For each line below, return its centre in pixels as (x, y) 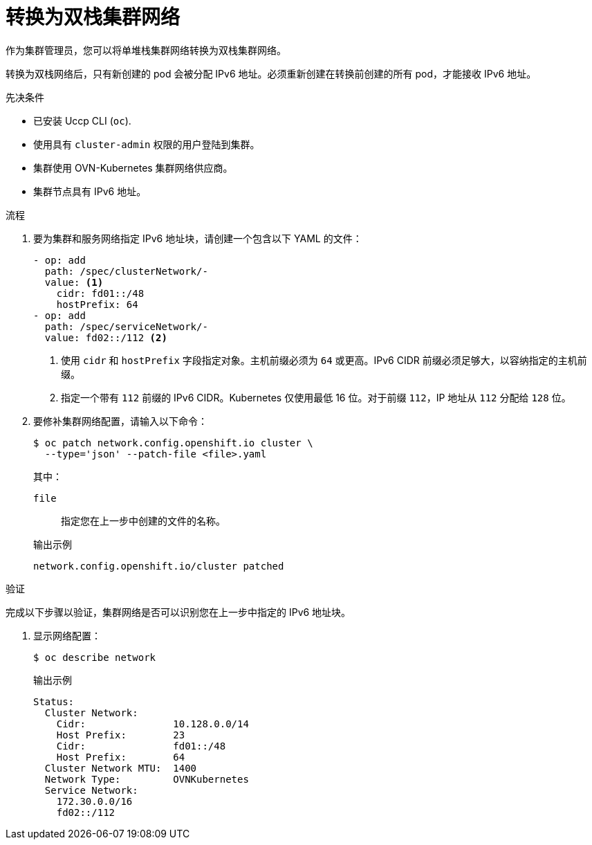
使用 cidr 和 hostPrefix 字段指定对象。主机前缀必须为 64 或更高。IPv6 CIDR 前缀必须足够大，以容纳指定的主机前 (324, 360)
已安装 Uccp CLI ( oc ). (82, 120)
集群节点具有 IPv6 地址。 (90, 191)
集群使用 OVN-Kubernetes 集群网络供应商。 (133, 167)
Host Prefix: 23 (121, 735)
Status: (54, 701)
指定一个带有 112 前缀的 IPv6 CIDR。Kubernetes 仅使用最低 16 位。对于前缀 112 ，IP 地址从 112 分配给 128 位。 (316, 397)
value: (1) (74, 282)
